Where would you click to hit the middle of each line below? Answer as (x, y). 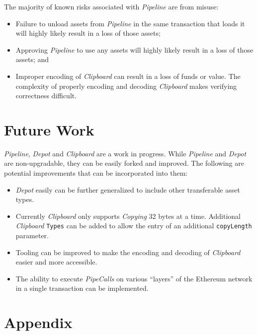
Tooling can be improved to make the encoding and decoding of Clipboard (128, 252)
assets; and (32, 59)
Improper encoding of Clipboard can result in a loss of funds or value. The (128, 76)
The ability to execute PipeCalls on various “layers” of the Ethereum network (134, 278)
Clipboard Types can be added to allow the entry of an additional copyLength (134, 226)
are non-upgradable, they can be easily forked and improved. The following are (124, 163)
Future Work (49, 129)
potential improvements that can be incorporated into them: (96, 173)
